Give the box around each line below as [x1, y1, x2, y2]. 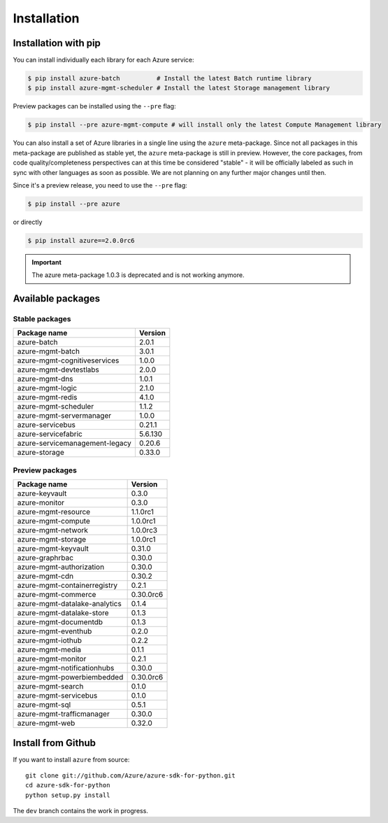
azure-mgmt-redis [17, 393, 78, 402]
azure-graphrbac [17, 553, 73, 563]
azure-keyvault [17, 488, 67, 498]
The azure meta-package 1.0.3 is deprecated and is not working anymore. [31, 271, 245, 279]
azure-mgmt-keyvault [17, 544, 89, 554]
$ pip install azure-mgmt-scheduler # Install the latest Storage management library [27, 84, 330, 92]
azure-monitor [17, 498, 65, 507]
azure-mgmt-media [17, 645, 82, 654]
